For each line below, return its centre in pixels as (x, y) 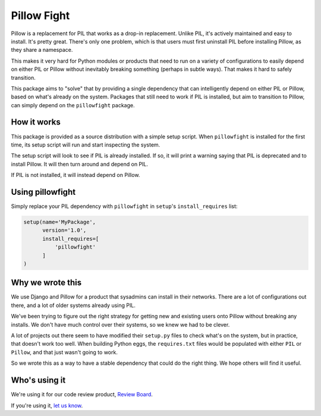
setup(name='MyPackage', (60, 222)
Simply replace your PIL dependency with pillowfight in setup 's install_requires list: (124, 206)
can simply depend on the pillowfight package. (73, 105)
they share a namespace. (42, 50)
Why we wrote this (46, 283)
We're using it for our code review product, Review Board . (82, 395)
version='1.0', (64, 230)
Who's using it (38, 381)
